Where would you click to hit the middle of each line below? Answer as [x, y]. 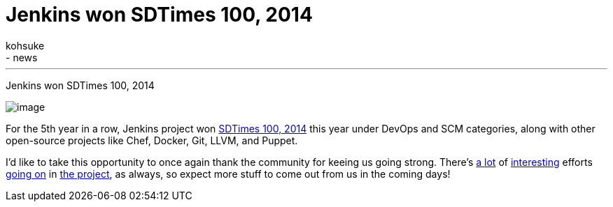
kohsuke [25, 45]
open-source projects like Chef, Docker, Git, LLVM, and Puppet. [152, 140]
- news [22, 57]
